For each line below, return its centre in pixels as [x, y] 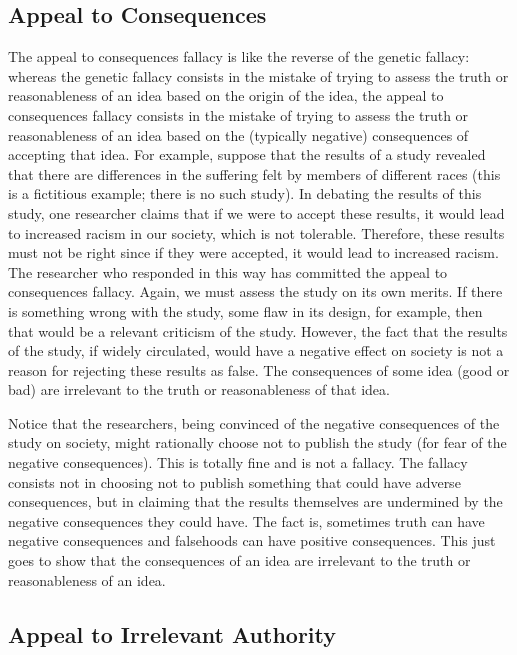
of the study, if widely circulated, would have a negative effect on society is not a [256, 350]
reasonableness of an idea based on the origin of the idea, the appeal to [226, 95]
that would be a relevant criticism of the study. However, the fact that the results [258, 330]
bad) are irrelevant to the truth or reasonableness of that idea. [199, 389]
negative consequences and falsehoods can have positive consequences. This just [252, 540]
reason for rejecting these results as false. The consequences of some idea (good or [259, 369]
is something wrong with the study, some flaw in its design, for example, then [245, 310]
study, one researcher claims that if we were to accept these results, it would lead [256, 212]
